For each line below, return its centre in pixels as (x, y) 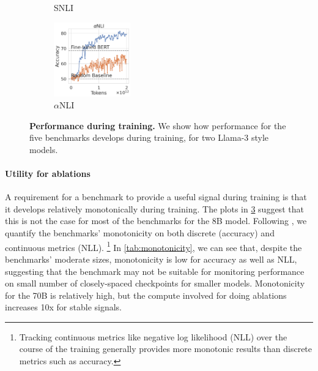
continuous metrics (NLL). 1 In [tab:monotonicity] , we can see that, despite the (153, 246)
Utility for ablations (48, 174)
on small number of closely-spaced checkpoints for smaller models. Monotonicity (155, 283)
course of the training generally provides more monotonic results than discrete (166, 349)
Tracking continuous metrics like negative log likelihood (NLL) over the (153, 336)
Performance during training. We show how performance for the (158, 125)
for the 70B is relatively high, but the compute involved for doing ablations (146, 295)
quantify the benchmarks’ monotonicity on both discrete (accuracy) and (140, 233)
